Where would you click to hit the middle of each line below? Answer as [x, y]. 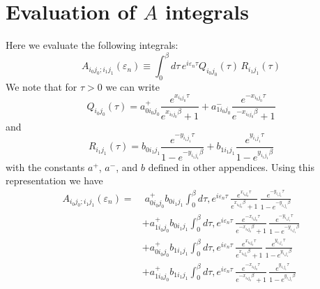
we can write [132, 87]
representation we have [54, 180]
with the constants [45, 166]
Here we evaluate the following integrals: [92, 45]
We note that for [41, 87]
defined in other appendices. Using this [231, 166]
